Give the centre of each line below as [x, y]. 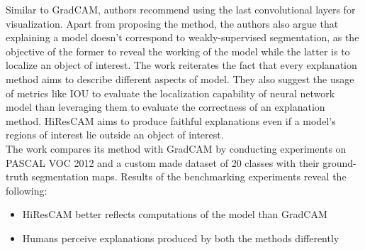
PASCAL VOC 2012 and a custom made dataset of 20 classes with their [163, 162]
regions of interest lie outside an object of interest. [115, 135]
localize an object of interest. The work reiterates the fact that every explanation [181, 65]
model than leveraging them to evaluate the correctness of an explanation [165, 107]
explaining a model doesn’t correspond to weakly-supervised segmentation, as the [182, 37]
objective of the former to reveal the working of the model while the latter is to [178, 51]
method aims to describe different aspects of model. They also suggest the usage [180, 78]
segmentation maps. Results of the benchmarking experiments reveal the [189, 176]
